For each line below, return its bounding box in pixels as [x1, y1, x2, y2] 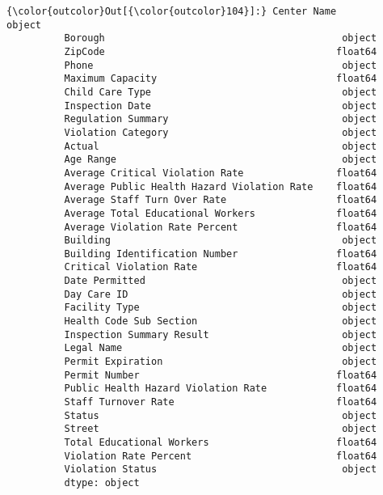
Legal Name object [64, 342, 377, 354]
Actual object [64, 140, 377, 152]
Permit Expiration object [64, 356, 377, 368]
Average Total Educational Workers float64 [64, 207, 377, 219]
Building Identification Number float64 [64, 247, 377, 260]
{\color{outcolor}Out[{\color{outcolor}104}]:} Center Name [6, 6, 337, 17]
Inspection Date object [64, 99, 377, 112]
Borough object [64, 32, 377, 44]
